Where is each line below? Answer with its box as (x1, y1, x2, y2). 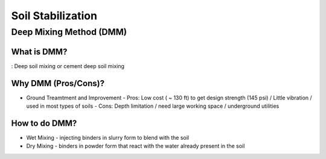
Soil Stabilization (11, 9, 98, 22)
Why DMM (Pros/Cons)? (11, 78, 105, 89)
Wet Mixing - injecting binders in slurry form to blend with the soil (26, 134, 190, 141)
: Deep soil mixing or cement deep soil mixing (11, 62, 125, 69)
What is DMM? (11, 46, 68, 57)
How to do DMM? (11, 118, 77, 128)
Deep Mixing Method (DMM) (11, 26, 127, 37)
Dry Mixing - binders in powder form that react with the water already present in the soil (26, 142, 245, 150)
